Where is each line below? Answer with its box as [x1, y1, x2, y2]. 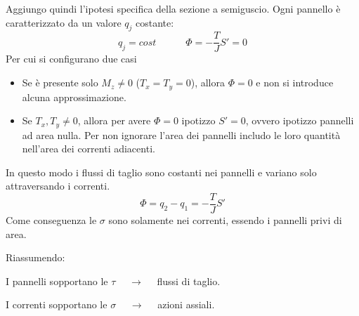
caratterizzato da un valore [6, 15, 122, 29]
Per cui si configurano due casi [6, 51, 137, 66]
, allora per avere [77, 113, 151, 128]
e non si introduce [256, 75, 334, 90]
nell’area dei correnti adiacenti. [22, 141, 155, 156]
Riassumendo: [6, 250, 65, 265]
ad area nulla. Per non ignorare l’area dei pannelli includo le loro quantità [22, 127, 341, 142]
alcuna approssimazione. [22, 89, 126, 104]
